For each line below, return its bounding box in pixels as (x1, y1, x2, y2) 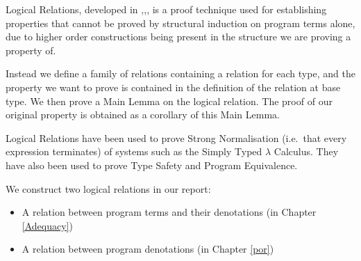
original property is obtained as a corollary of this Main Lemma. (6, 107, 280, 122)
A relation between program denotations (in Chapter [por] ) (22, 242, 274, 256)
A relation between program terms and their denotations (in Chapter (22, 205, 317, 219)
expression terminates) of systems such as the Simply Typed (6, 144, 262, 159)
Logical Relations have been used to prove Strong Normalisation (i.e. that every (6, 130, 347, 145)
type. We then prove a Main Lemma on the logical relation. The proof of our (6, 93, 333, 108)
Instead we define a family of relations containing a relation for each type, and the (6, 66, 355, 81)
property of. (6, 42, 56, 57)
